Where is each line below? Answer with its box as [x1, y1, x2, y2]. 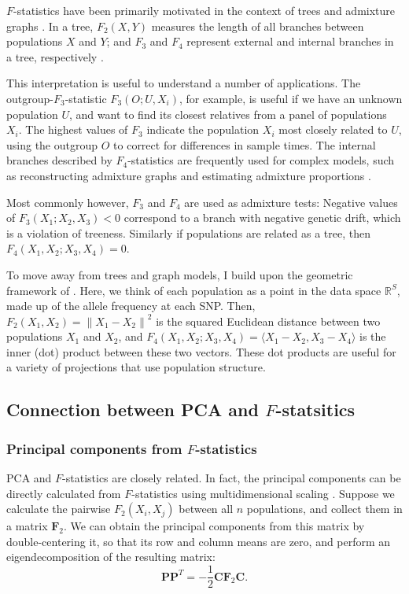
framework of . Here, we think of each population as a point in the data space [6, 282, 381, 298]
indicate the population [146, 121, 260, 138]
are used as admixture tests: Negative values [184, 194, 398, 210]
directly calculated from [6, 485, 121, 501]
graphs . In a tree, [6, 17, 94, 34]
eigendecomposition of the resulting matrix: [6, 548, 216, 565]
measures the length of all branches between [151, 17, 364, 34]
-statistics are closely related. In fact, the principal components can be [62, 470, 401, 486]
